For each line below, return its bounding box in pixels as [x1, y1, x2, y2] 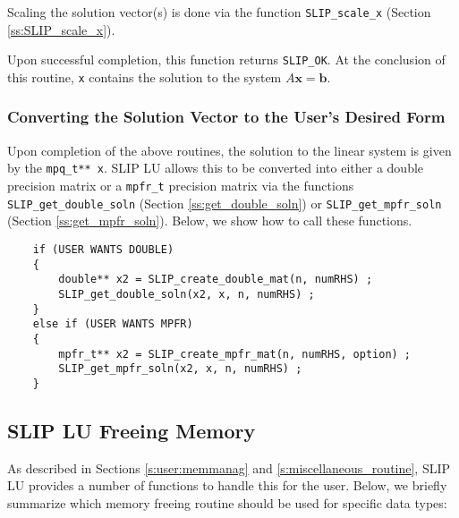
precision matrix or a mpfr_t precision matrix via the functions [7, 176, 354, 195]
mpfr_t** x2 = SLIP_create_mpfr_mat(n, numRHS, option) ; [58, 347, 412, 361]
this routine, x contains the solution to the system [7, 67, 282, 86]
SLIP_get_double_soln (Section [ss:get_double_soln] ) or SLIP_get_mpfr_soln [7, 193, 442, 212]
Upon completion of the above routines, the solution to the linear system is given [7, 140, 452, 159]
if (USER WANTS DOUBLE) [32, 242, 174, 256]
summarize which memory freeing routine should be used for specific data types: [7, 493, 447, 512]
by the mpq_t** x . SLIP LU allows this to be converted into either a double [7, 158, 424, 177]
